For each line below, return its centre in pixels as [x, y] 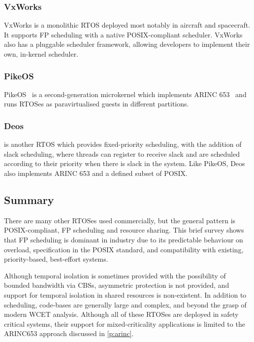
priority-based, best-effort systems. [56, 259]
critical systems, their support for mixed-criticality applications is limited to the [125, 324]
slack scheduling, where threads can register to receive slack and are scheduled [122, 154]
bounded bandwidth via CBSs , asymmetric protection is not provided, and [117, 285]
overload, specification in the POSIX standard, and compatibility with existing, [124, 249]
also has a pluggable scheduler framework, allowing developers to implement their [127, 44]
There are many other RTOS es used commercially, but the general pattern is [120, 220]
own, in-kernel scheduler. [41, 54]
